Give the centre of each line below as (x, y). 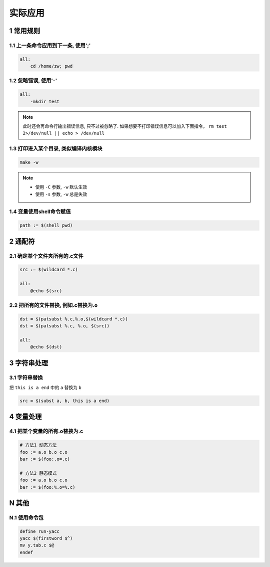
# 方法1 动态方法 (38, 445)
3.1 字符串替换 (26, 377)
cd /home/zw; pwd (51, 66)
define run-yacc (40, 531)
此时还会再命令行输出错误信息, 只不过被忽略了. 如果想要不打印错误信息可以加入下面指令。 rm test (125, 126)
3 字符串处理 (29, 363)
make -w (29, 162)
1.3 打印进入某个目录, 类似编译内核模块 (56, 149)
